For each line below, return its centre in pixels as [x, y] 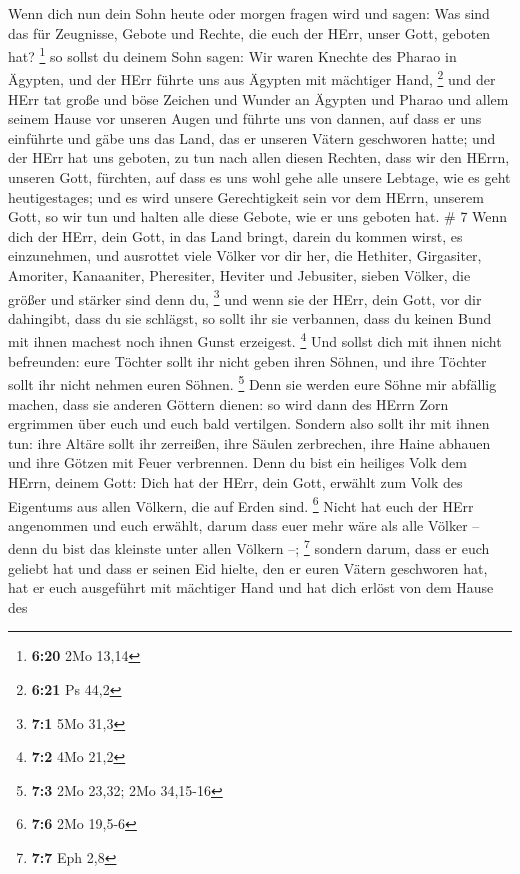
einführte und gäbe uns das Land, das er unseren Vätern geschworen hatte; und [252, 137]
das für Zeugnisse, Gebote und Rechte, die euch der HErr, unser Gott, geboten [249, 32]
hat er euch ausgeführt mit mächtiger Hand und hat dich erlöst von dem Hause [251, 587]
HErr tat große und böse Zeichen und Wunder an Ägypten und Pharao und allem [258, 98]
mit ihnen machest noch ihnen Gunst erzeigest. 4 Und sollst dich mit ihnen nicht [255, 340]
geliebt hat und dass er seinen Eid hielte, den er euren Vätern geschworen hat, [248, 567]
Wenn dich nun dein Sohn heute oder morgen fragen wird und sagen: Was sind [249, 13]
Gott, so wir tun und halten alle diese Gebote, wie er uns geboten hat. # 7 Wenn [258, 216]
